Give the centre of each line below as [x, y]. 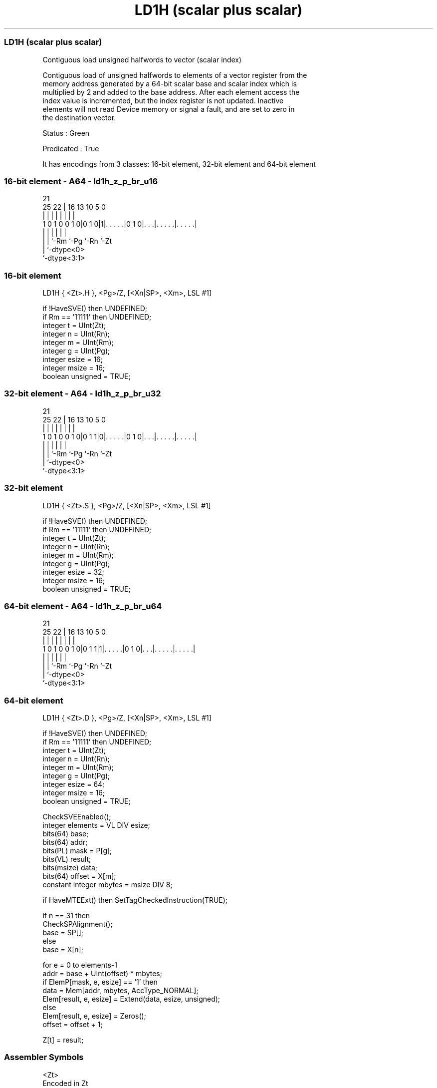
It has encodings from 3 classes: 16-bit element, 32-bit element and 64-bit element [179, 164]
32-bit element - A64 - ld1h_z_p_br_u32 [83, 394]
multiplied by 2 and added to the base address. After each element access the [171, 92]
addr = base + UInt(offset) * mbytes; [102, 973]
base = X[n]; [63, 949]
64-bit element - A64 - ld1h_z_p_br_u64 [83, 606]
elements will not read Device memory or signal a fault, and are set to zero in [169, 109]
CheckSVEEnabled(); [77, 817]
